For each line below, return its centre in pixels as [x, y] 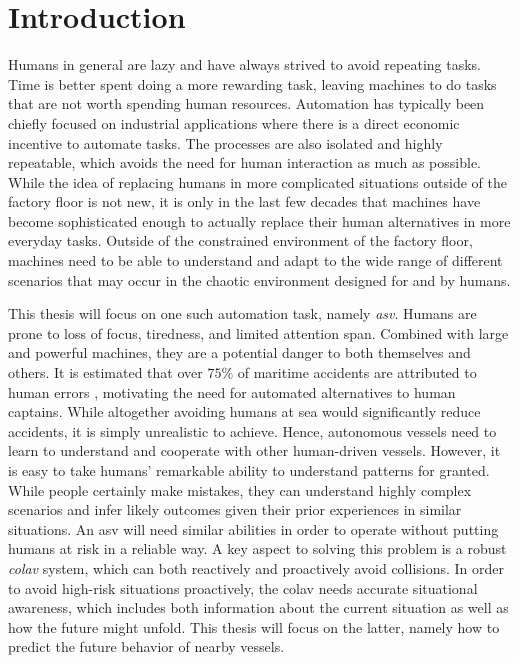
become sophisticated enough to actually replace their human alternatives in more [259, 220]
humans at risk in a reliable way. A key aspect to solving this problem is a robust [257, 548]
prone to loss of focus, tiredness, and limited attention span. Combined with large [258, 332]
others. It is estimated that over [105, 372]
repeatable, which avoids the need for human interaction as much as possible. [244, 162]
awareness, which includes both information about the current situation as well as [258, 607]
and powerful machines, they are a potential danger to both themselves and [239, 352]
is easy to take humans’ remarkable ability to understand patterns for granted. [249, 470]
